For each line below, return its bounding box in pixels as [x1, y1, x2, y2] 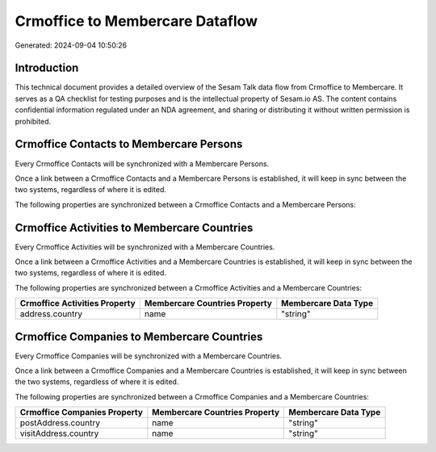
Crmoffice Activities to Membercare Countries [15, 220, 254, 234]
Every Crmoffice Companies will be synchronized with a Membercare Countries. [15, 351, 283, 361]
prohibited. [15, 116, 52, 126]
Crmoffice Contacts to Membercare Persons [15, 137, 243, 151]
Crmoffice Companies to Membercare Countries [15, 329, 263, 343]
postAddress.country [19, 417, 101, 429]
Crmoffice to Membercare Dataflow [15, 12, 258, 30]
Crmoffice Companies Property [19, 407, 143, 418]
